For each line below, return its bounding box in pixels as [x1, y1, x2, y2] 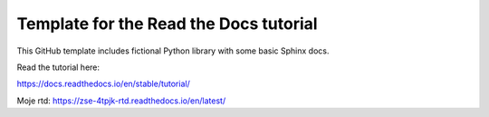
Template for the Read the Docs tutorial [16, 14, 318, 34]
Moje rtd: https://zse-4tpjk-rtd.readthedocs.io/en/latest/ [16, 95, 226, 106]
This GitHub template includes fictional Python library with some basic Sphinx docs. [16, 45, 330, 56]
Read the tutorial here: [16, 62, 100, 73]
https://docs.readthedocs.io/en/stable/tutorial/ [16, 78, 190, 90]
